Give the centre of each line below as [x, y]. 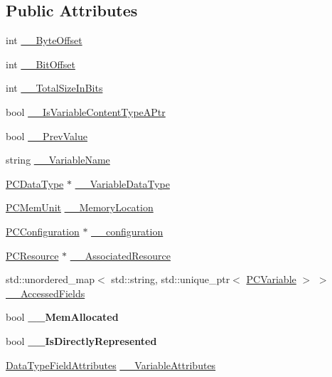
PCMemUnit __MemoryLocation [80, 207]
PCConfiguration [43, 231]
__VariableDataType [122, 183]
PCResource [32, 255]
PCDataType [35, 183]
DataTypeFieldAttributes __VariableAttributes [111, 365]
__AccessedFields [45, 293]
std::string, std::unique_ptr [171, 279]
